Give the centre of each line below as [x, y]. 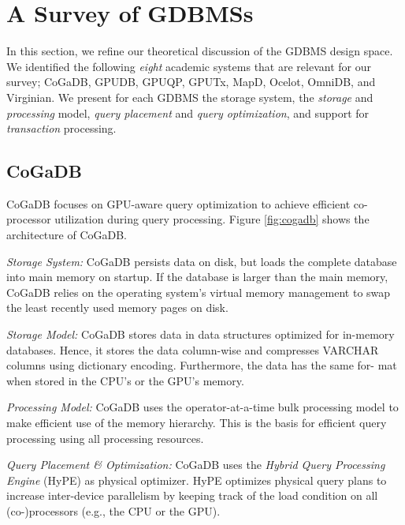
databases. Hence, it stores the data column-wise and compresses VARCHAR [193, 349]
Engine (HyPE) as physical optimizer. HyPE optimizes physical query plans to [197, 480]
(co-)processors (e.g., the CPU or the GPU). [113, 510]
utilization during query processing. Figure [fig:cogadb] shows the [212, 219]
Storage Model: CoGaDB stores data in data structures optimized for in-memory [201, 334]
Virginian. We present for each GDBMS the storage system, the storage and [190, 97]
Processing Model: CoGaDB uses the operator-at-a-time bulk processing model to [202, 407]
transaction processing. [61, 128]
